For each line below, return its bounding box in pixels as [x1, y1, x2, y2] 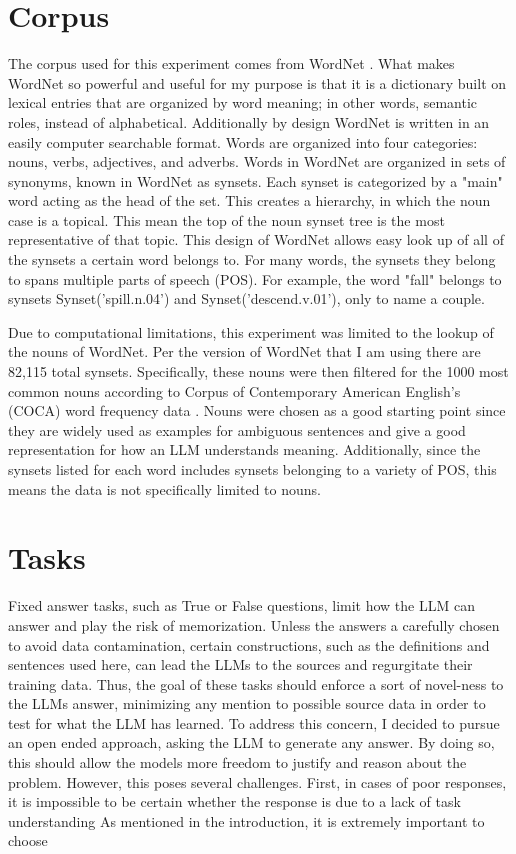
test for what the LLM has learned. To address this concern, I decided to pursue [8, 712, 500, 733]
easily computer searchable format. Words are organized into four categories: [8, 131, 478, 152]
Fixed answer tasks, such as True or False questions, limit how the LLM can [8, 595, 475, 616]
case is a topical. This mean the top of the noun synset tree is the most [8, 209, 445, 230]
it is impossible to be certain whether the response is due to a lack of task [8, 791, 461, 812]
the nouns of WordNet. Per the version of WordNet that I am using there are [8, 341, 481, 362]
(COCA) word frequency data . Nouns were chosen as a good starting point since [8, 400, 506, 421]
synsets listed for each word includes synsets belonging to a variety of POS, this [8, 459, 497, 479]
